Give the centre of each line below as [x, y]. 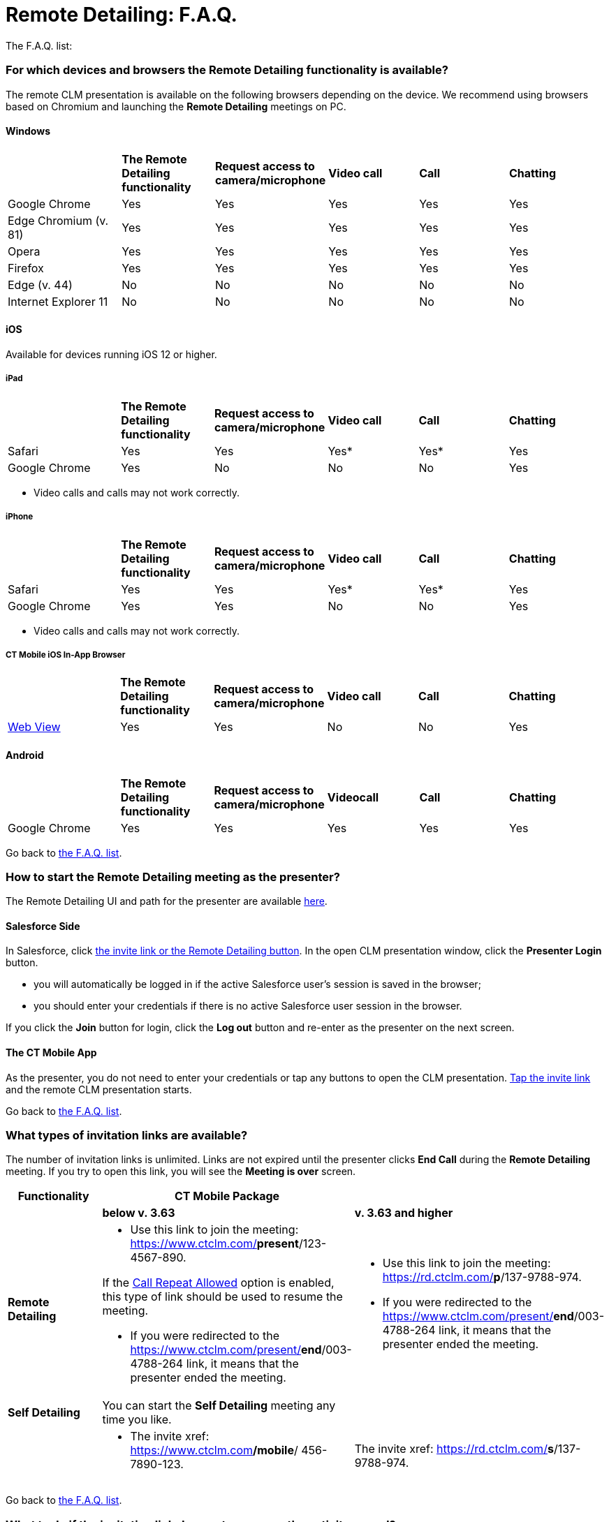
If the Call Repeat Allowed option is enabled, [218, 1283]
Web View [34, 727]
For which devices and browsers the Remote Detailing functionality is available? [227, 70]
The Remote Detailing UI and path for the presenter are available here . [167, 901]
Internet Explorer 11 [58, 301]
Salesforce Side [43, 926]
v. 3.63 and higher [404, 1213]
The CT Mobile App [51, 1053]
